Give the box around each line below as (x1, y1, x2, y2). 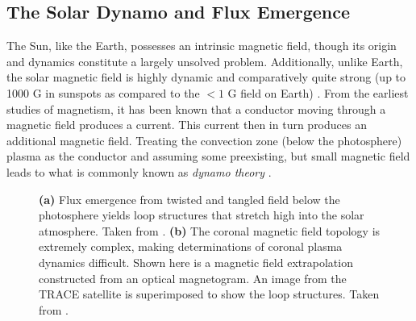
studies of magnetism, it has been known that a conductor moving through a (6, 100, 386, 117)
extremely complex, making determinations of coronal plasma (39, 238, 343, 255)
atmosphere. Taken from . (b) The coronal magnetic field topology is (39, 222, 381, 239)
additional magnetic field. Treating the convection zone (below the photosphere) (6, 131, 402, 148)
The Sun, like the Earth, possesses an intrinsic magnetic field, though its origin (6, 37, 397, 54)
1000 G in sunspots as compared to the (6, 84, 200, 101)
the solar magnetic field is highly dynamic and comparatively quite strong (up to (6, 69, 406, 85)
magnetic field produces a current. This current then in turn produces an (6, 116, 367, 133)
